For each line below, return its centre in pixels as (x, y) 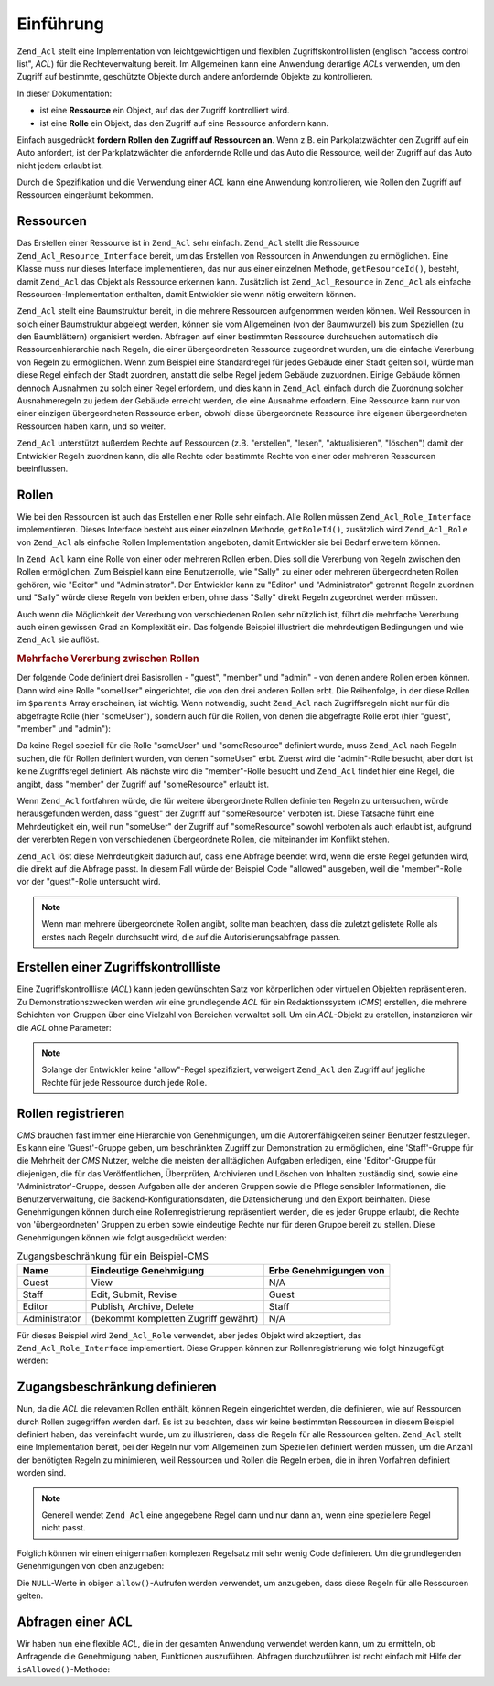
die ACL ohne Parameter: (64, 1027)
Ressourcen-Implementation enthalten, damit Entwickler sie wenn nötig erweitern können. (187, 294)
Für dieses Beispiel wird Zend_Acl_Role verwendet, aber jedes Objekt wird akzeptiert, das (189, 1335)
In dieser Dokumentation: (64, 93)
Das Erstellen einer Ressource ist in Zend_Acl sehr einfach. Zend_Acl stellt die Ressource (188, 243)
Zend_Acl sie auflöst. (58, 639)
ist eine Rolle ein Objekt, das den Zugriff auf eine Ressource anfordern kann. (184, 123)
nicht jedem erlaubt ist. (60, 166)
